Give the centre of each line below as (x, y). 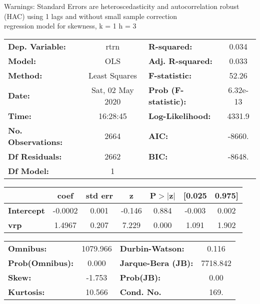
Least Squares (112, 75)
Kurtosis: (26, 291)
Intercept (26, 210)
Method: (25, 75)
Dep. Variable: (37, 46)
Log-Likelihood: (179, 115)
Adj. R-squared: (180, 60)
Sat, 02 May (112, 89)
